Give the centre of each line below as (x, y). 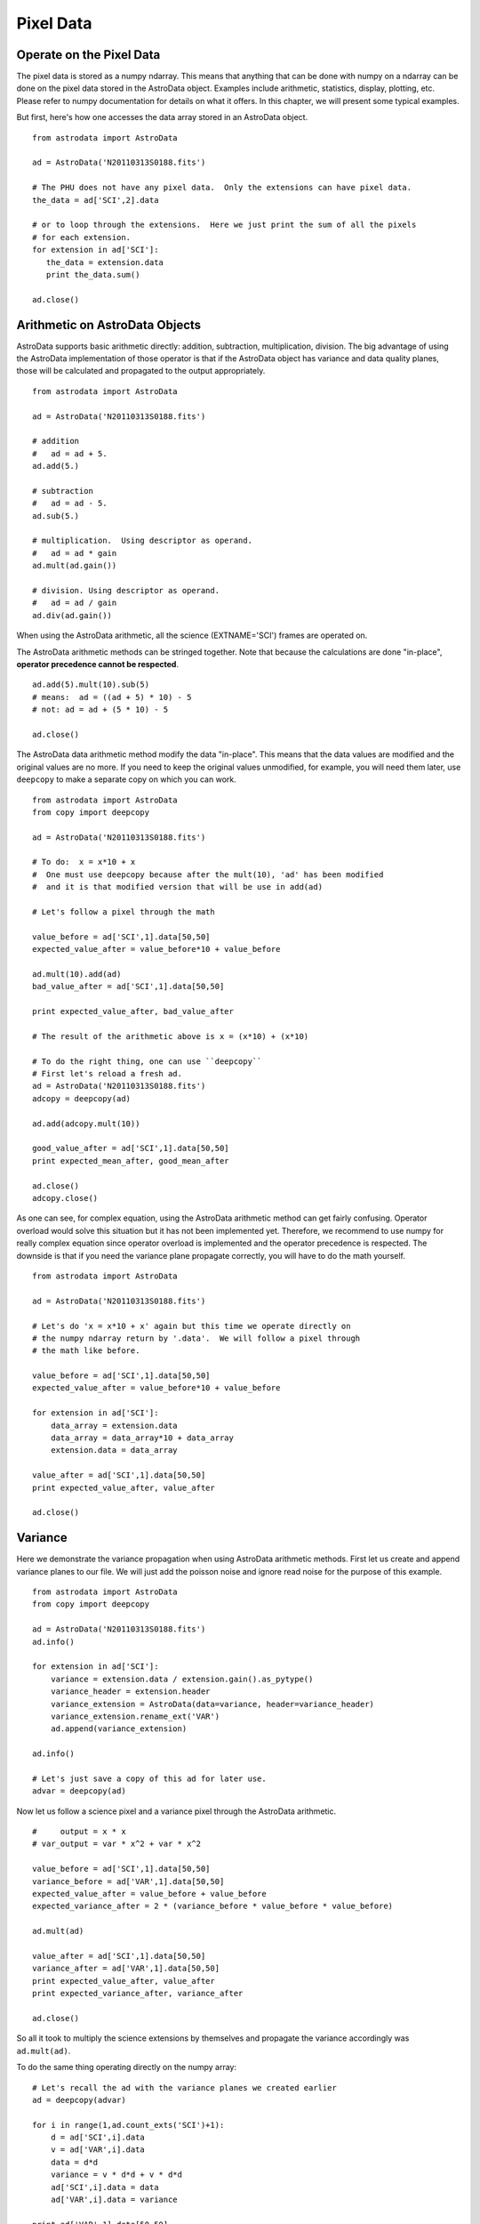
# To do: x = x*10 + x (84, 862)
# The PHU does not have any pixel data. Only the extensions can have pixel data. (222, 188)
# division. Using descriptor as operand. (126, 591)
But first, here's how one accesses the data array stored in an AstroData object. (162, 117)
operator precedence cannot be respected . (98, 664)
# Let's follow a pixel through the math (124, 912)
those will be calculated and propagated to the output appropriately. (141, 371)
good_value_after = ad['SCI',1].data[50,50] (131, 1148)
